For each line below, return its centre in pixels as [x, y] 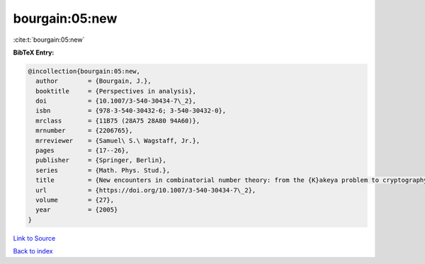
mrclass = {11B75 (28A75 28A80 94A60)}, [118, 121]
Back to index [33, 251]
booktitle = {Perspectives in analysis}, [116, 91]
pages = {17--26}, [83, 151]
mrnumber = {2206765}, [84, 131]
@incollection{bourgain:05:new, [84, 71]
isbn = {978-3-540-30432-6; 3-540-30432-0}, [131, 111]
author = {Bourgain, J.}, [93, 81]
